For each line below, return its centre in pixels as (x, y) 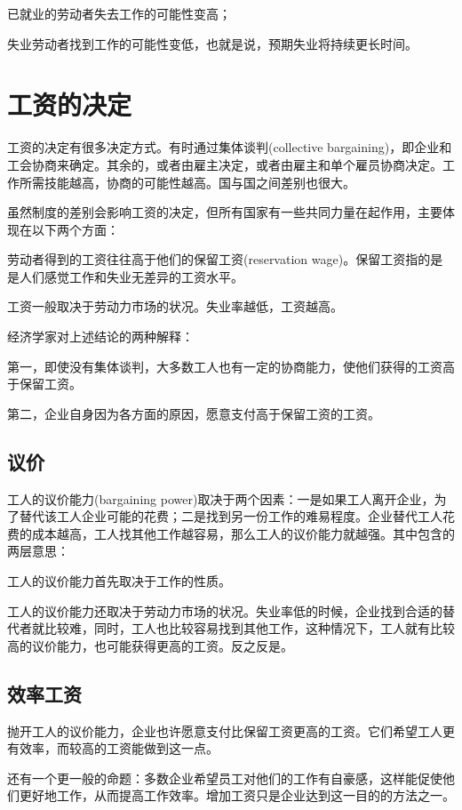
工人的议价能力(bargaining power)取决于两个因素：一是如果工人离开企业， (221, 498)
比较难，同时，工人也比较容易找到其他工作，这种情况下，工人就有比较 (249, 628)
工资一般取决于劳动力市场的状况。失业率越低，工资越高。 (175, 306)
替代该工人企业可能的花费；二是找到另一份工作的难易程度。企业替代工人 (231, 516)
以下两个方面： (75, 229)
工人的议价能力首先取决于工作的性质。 (119, 581)
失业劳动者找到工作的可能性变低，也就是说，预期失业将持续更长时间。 (212, 43)
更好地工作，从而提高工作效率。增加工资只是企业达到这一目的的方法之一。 (237, 795)
